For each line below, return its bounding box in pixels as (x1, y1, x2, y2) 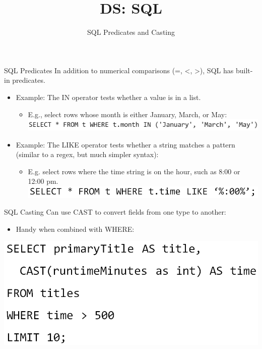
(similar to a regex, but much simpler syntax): (16, 149, 159, 160)
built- (235, 65, 253, 75)
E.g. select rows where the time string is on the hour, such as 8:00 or (28, 166, 240, 176)
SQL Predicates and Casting (87, 27, 175, 37)
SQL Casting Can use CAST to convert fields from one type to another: (4, 207, 226, 217)
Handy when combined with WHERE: (16, 223, 135, 234)
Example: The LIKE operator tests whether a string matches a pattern (16, 139, 235, 149)
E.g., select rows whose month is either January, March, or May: (28, 109, 227, 119)
